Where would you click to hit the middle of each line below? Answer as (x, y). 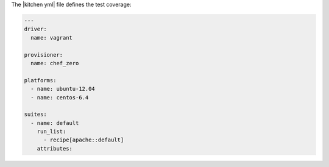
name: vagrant (52, 37)
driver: (35, 29)
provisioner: (44, 55)
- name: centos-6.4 (60, 97)
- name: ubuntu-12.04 (63, 89)
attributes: (55, 148)
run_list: (51, 132)
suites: (35, 115)
